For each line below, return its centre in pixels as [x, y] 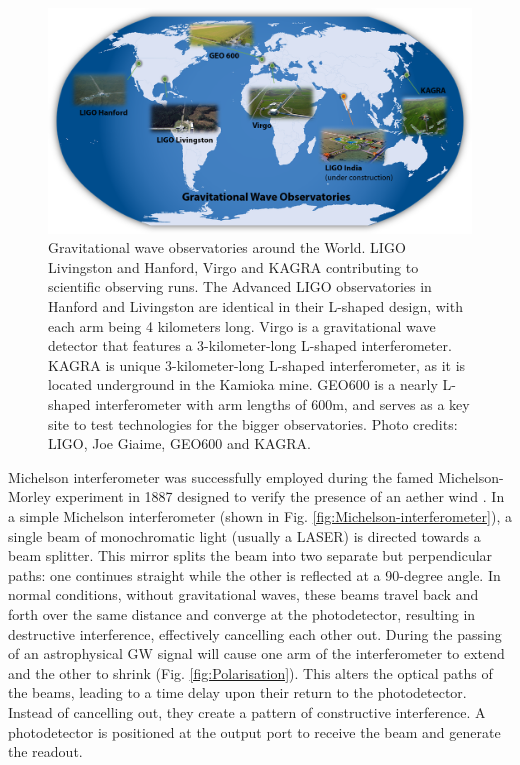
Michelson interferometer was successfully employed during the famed [221, 476]
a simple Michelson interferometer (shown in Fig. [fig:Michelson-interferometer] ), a [260, 515]
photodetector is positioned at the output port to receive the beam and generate [254, 731]
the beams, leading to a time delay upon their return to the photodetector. [237, 692]
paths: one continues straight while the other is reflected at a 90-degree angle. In [254, 574]
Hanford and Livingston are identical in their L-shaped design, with [255, 306]
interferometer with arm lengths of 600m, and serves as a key [282, 404]
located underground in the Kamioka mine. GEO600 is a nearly [243, 384]
